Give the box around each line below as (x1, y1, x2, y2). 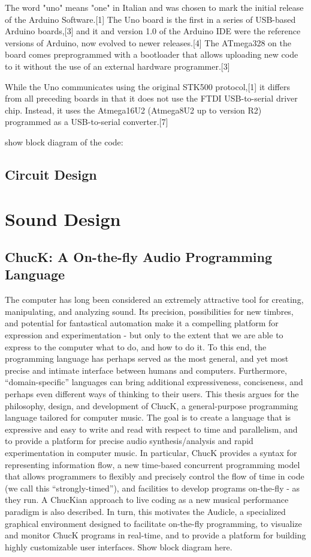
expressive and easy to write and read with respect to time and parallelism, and (5, 422, 298, 435)
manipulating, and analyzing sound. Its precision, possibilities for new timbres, (5, 305, 294, 317)
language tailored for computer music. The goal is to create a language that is (5, 411, 291, 424)
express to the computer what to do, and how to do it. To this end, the (5, 340, 267, 353)
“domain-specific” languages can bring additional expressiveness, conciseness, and (5, 376, 303, 388)
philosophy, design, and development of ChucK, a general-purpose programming (5, 399, 298, 412)
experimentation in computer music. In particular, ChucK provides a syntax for (5, 446, 297, 458)
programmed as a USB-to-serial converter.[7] (5, 115, 168, 128)
